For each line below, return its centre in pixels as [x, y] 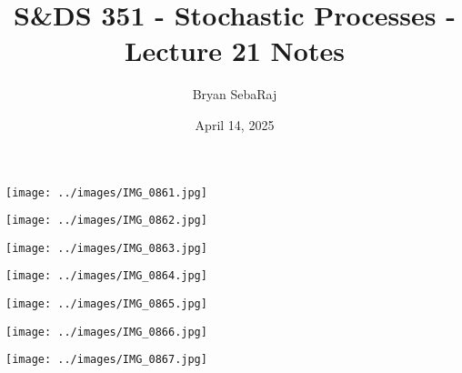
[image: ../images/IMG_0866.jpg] [106, 332]
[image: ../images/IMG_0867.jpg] [106, 360]
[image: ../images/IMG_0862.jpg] [106, 221]
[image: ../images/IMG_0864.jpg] [106, 276]
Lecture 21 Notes [235, 50]
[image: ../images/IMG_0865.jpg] [106, 304]
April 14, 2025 [235, 124]
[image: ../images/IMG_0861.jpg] [106, 192]
